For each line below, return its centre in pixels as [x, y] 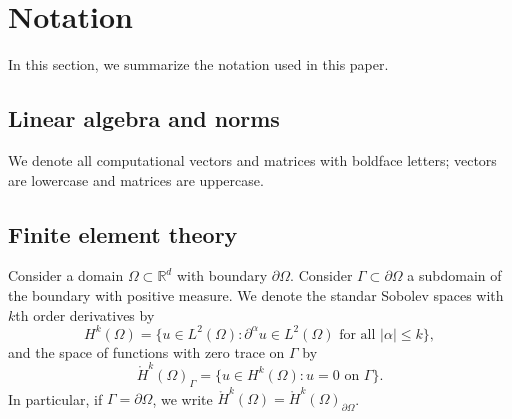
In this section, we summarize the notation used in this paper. [198, 64]
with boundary [222, 275]
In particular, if [55, 398]
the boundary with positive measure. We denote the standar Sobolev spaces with [256, 294]
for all [357, 334]
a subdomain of [454, 275]
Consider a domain [66, 275]
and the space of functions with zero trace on [146, 351]
